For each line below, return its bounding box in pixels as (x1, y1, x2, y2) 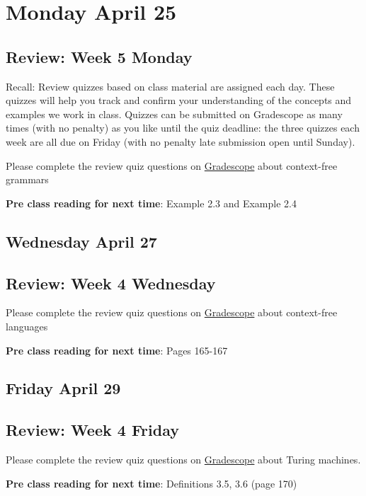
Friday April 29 (6, 377, 121, 399)
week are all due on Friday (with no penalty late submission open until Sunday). (6, 134, 355, 149)
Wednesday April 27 (6, 230, 157, 252)
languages (6, 318, 48, 333)
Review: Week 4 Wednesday (6, 272, 216, 294)
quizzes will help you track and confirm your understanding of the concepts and (6, 93, 352, 108)
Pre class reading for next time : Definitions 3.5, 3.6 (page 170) (6, 475, 297, 490)
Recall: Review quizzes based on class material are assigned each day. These (6, 79, 335, 93)
